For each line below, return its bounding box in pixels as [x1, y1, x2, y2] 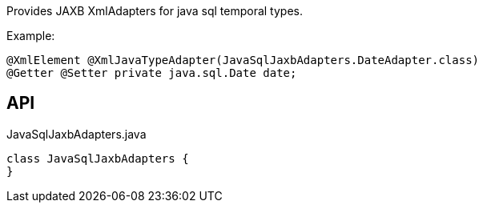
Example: [6, 29, 55, 42]
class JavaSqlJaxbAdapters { [6, 151, 189, 165]
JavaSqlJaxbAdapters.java [6, 127, 147, 141]
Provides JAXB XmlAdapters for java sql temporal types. [6, 4, 304, 18]
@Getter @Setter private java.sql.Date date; [6, 66, 297, 79]
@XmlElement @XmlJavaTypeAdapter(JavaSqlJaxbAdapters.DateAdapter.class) [6, 54, 480, 66]
